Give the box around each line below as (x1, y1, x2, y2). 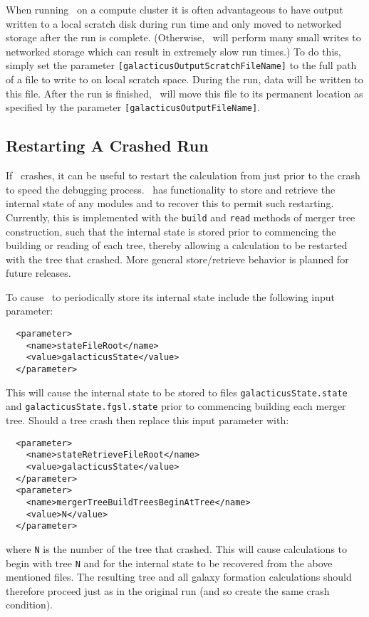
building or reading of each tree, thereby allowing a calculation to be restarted (6, 238, 348, 253)
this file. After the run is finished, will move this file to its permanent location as (6, 85, 363, 100)
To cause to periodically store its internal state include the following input (6, 289, 336, 304)
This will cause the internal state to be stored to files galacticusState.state (6, 384, 348, 399)
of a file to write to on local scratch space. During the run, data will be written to (6, 72, 363, 87)
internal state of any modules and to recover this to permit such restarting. (6, 196, 334, 211)
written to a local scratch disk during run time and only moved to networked (6, 16, 342, 31)
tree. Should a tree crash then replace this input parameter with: (6, 413, 289, 428)
